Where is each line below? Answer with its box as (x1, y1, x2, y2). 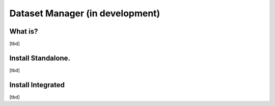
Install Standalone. (9, 54, 71, 62)
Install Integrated (9, 81, 65, 89)
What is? (9, 27, 38, 36)
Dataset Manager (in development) (9, 8, 160, 19)
